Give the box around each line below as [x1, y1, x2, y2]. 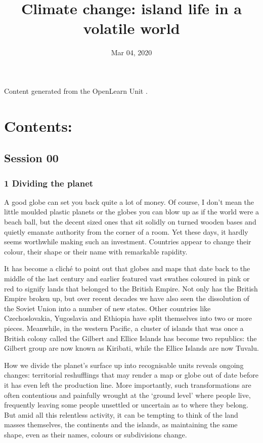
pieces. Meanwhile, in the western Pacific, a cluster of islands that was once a [4, 323, 244, 333]
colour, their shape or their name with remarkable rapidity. [4, 246, 188, 256]
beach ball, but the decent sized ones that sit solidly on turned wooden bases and [4, 216, 256, 227]
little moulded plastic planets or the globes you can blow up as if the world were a [4, 206, 259, 217]
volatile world [83, 18, 180, 39]
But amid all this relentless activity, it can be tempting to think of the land [4, 409, 238, 420]
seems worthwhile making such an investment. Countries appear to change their [4, 236, 251, 247]
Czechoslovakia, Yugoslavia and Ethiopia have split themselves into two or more [4, 313, 252, 323]
